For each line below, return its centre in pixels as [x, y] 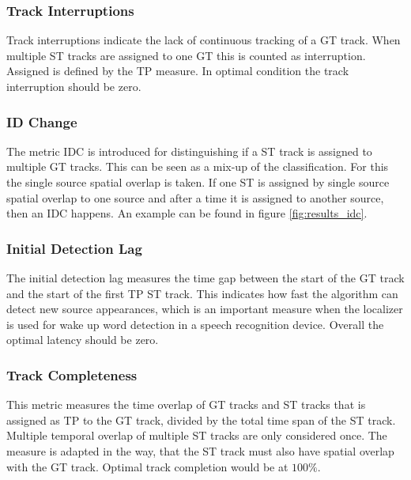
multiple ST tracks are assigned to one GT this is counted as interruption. [186, 55]
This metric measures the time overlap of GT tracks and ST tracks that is [186, 404]
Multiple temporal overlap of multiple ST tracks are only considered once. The [197, 435]
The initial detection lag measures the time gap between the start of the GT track [205, 278]
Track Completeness [72, 374]
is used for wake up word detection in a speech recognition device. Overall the [195, 324]
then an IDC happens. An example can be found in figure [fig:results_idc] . [187, 213]
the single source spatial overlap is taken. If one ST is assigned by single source [198, 182]
